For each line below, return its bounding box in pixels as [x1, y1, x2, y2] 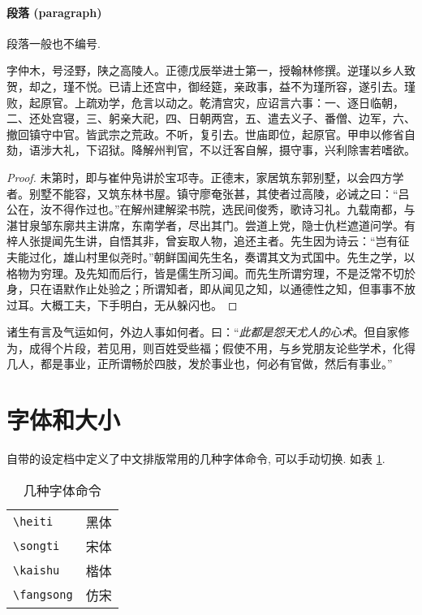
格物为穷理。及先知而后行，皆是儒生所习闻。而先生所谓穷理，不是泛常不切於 [6, 264, 416, 281]
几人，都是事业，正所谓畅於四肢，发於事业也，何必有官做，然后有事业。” [6, 355, 393, 372]
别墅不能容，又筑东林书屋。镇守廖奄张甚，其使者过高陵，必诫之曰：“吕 [28, 184, 410, 201]
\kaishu [13, 563, 60, 577]
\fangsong [13, 587, 73, 601]
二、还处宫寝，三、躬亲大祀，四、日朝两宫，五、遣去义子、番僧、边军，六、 [6, 110, 416, 127]
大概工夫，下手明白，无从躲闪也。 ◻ [40, 296, 238, 313]
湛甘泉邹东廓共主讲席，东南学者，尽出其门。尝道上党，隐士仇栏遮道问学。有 [6, 216, 416, 233]
